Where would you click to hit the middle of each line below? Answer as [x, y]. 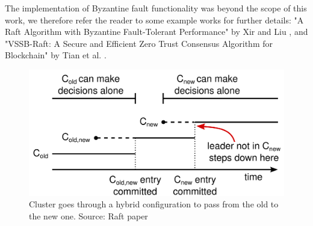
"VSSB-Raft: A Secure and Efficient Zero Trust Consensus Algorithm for [139, 43]
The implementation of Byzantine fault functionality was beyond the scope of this [156, 8]
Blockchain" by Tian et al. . [56, 55]
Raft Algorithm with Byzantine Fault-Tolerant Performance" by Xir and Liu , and [156, 32]
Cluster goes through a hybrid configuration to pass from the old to [154, 204]
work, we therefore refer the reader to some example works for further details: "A [154, 20]
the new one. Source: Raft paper [88, 216]
